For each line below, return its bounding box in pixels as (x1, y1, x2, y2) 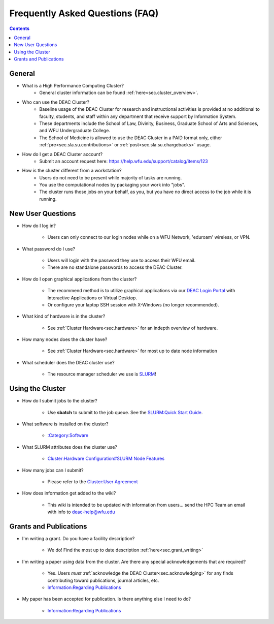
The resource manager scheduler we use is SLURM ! (47, 371, 157, 377)
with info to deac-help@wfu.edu (47, 509, 115, 515)
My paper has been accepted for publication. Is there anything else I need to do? (22, 596, 191, 602)
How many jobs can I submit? (22, 467, 84, 473)
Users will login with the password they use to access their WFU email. (47, 257, 196, 263)
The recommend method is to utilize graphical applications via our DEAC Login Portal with (47, 288, 235, 294)
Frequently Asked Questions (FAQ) (9, 8, 159, 19)
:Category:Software (47, 432, 89, 439)
